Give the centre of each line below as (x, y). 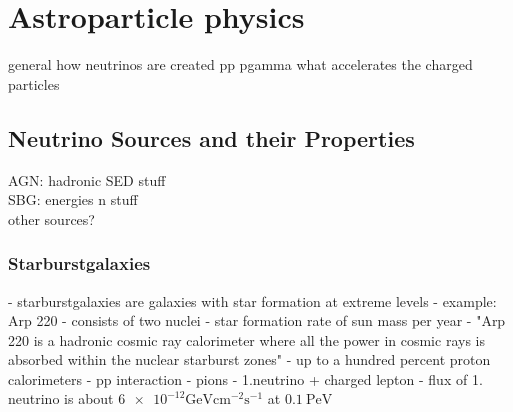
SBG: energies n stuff (73, 199)
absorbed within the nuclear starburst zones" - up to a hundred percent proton (249, 359)
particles (34, 83)
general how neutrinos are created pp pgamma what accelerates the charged (240, 64)
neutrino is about (61, 398)
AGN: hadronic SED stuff (87, 179)
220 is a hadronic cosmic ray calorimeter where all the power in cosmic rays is (246, 339)
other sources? (51, 218)
